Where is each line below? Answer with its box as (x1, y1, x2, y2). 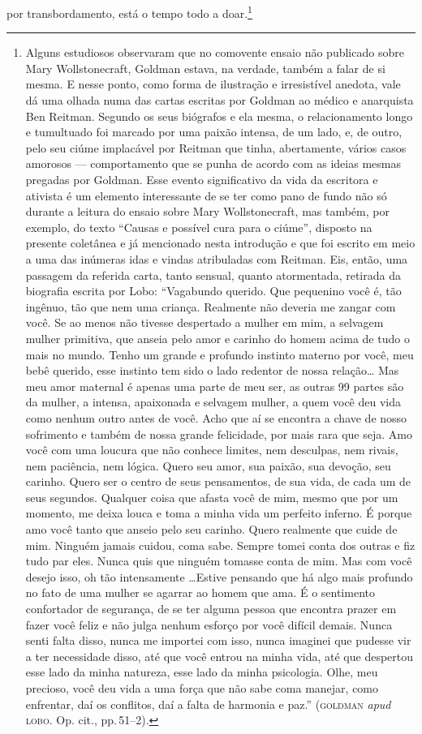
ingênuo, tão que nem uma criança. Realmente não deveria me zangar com (25, 298, 396, 315)
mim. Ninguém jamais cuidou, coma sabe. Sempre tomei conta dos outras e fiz (25, 536, 416, 553)
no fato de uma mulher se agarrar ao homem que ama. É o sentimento (25, 584, 375, 601)
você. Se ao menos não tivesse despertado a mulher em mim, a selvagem (25, 314, 384, 331)
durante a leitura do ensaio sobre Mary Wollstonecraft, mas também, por (25, 203, 390, 220)
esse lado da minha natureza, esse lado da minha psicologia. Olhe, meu (25, 663, 378, 680)
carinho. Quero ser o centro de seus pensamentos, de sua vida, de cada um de (25, 473, 411, 490)
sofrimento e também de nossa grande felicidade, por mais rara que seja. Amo (25, 425, 412, 442)
